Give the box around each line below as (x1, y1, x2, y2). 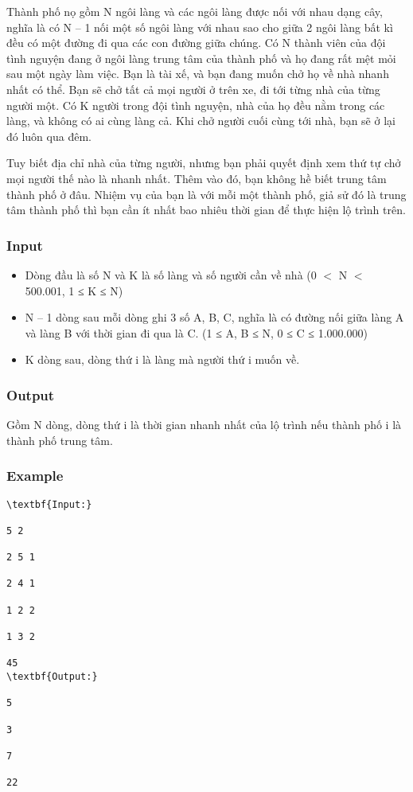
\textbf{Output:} (6, 671, 98, 683)
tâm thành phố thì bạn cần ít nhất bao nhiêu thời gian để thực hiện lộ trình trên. (6, 201, 406, 218)
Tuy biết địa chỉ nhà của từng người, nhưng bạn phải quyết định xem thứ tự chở (6, 154, 401, 171)
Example (6, 466, 64, 486)
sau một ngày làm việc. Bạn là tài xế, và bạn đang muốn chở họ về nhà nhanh (6, 65, 389, 82)
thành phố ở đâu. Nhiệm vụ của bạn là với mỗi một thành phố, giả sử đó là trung (6, 185, 407, 202)
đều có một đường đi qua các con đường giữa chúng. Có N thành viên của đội (6, 34, 386, 51)
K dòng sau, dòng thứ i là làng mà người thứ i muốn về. (25, 351, 300, 368)
